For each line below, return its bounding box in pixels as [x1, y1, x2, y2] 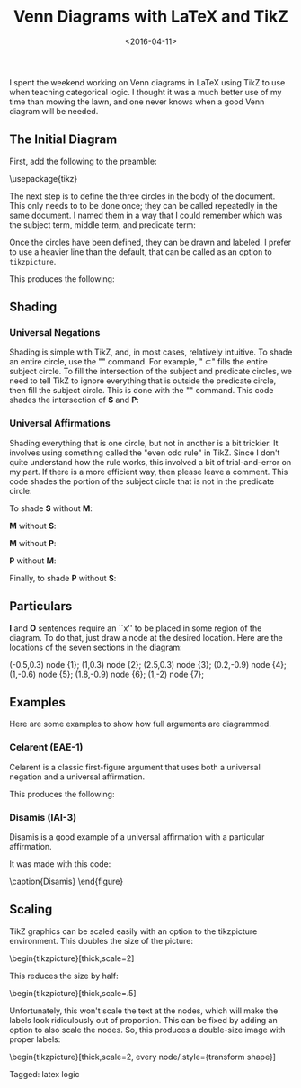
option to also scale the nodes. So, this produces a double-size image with [9, 1024, 286, 1035]
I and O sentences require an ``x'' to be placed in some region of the [9, 623, 262, 634]
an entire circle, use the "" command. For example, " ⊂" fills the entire [9, 356, 268, 367]
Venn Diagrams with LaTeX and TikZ [13, 6, 289, 27]
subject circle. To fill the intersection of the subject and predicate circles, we [9, 366, 292, 377]
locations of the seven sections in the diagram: [9, 642, 182, 652]
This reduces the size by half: [9, 970, 119, 981]
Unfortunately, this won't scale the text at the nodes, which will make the [9, 1005, 279, 1016]
